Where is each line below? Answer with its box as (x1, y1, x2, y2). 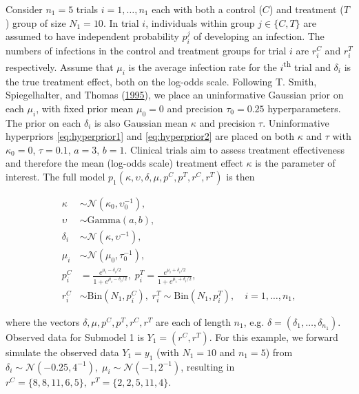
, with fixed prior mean (36, 101, 134, 115)
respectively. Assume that (6, 59, 114, 74)
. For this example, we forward (209, 329, 338, 344)
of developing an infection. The (194, 29, 325, 43)
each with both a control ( (152, 2, 263, 16)
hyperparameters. (267, 101, 341, 115)
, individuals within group (145, 15, 255, 30)
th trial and (283, 58, 331, 74)
